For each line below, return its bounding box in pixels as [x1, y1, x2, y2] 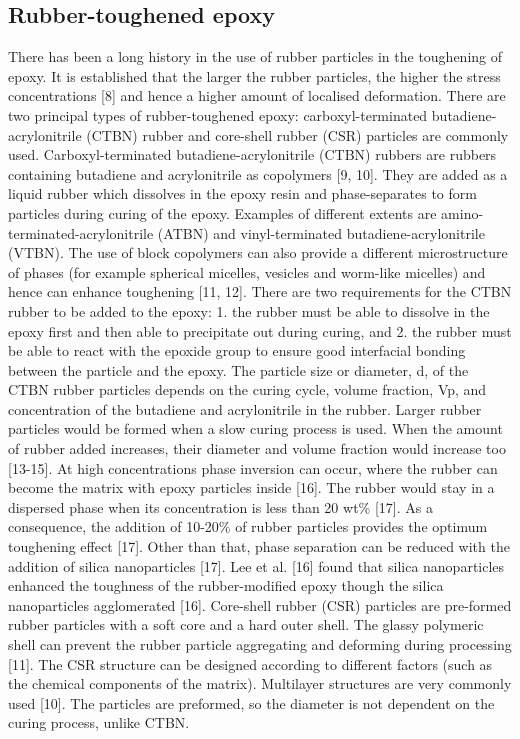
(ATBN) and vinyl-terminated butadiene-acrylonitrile [157, 222, 485, 243]
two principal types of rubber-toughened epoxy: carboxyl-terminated [8, 104, 428, 125]
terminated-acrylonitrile [8, 222, 154, 243]
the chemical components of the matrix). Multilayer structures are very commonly [8, 673, 512, 694]
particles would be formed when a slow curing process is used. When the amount [8, 418, 503, 439]
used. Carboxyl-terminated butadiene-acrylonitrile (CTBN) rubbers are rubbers [8, 144, 497, 165]
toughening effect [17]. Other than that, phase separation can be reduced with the [8, 536, 510, 557]
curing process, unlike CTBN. [8, 712, 190, 733]
